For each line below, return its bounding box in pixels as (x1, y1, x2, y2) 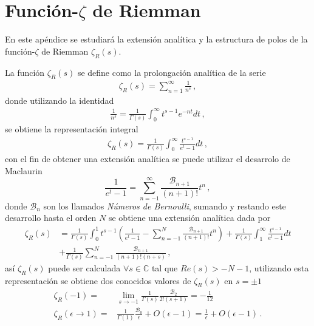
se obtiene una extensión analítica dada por (108, 211, 271, 224)
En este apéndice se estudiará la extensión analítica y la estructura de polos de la (5, 33, 308, 46)
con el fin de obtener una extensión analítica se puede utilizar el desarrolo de (5, 152, 290, 165)
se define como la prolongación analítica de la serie (77, 66, 266, 78)
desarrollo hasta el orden (5, 211, 97, 224)
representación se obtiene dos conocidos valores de (5, 274, 191, 287)
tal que (151, 261, 178, 274)
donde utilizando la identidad (5, 93, 114, 106)
